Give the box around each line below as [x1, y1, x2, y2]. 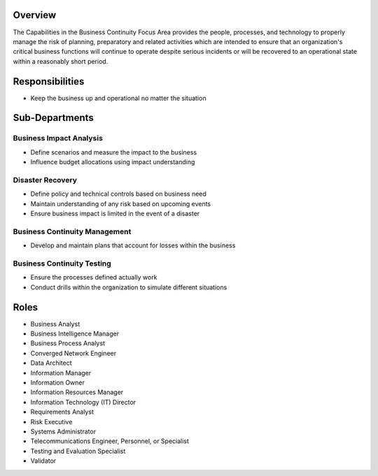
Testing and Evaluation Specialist [30, 447, 126, 455]
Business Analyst [30, 319, 80, 328]
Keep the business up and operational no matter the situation [30, 94, 206, 102]
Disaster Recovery [13, 175, 77, 185]
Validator [30, 456, 57, 465]
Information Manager [30, 368, 92, 377]
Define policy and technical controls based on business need [30, 189, 206, 199]
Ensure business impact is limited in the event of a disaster [30, 210, 200, 218]
